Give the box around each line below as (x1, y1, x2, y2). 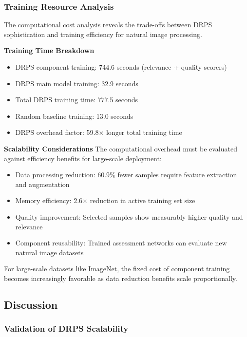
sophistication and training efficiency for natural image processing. (4, 29, 202, 39)
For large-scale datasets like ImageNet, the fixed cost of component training (4, 263, 230, 274)
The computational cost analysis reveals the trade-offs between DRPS (4, 19, 212, 30)
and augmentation (15, 179, 70, 189)
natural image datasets (15, 247, 84, 257)
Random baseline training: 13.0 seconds (15, 111, 133, 121)
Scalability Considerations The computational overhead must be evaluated (4, 143, 237, 153)
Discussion (4, 297, 58, 312)
